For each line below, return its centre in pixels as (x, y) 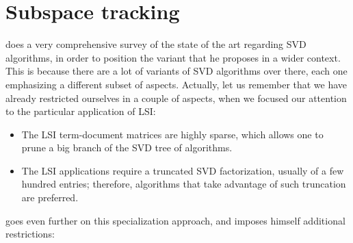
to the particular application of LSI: (81, 111)
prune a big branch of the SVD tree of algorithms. (127, 148)
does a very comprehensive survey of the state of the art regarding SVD (156, 44)
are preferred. (50, 197)
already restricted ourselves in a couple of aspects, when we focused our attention (176, 98)
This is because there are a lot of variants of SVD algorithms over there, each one (176, 71)
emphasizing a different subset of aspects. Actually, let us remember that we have (176, 84)
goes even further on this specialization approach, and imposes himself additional (175, 220)
